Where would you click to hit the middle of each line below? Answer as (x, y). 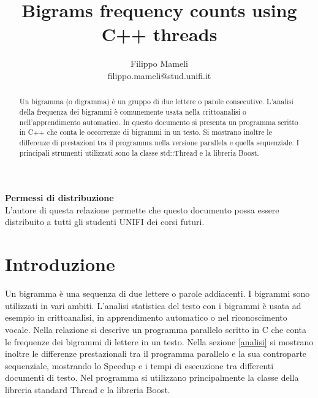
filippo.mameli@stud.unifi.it (159, 75)
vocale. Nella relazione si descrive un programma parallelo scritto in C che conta (156, 329)
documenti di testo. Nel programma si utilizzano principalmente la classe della (152, 377)
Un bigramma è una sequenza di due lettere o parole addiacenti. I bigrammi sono (157, 293)
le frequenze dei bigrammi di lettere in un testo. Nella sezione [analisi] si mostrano (159, 341)
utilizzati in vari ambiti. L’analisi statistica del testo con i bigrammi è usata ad (153, 305)
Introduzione (60, 264)
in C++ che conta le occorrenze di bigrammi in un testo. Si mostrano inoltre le (146, 132)
